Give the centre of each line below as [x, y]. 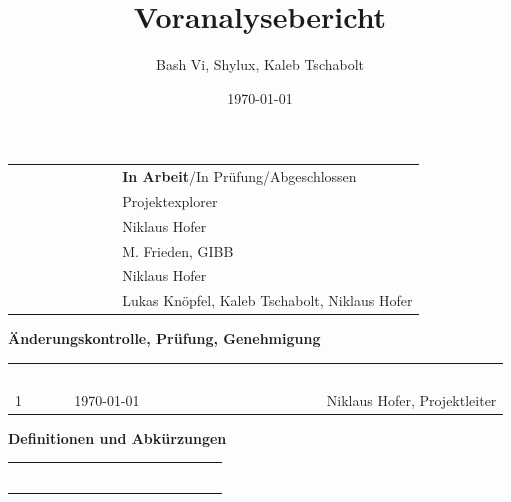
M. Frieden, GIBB [178, 250]
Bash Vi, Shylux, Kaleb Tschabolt [260, 64]
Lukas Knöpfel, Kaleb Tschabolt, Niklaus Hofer [267, 300]
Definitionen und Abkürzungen [117, 437]
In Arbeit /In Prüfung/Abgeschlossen [239, 176]
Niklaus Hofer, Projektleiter [411, 399]
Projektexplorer [170, 200]
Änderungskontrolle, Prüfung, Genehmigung [164, 338]
